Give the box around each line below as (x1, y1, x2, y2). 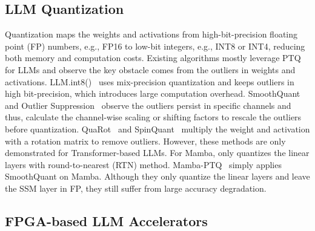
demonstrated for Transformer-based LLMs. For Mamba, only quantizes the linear (5, 146, 310, 159)
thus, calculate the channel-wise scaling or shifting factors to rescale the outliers (5, 111, 302, 123)
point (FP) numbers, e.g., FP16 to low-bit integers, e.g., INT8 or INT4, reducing (5, 39, 305, 52)
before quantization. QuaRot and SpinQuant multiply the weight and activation (5, 122, 310, 135)
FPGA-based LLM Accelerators (5, 211, 208, 230)
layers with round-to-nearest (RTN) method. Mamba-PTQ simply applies (5, 158, 282, 171)
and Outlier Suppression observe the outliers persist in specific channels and (5, 99, 291, 111)
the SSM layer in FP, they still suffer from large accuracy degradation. (5, 181, 267, 194)
